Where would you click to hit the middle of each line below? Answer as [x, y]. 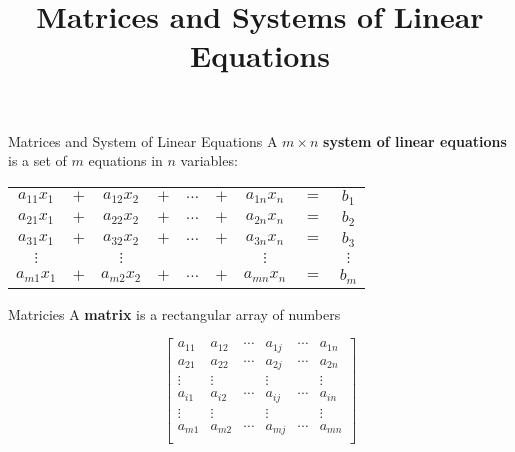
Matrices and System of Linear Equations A [143, 140]
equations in [125, 160]
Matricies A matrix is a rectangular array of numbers [174, 313]
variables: [209, 160]
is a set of [37, 160]
